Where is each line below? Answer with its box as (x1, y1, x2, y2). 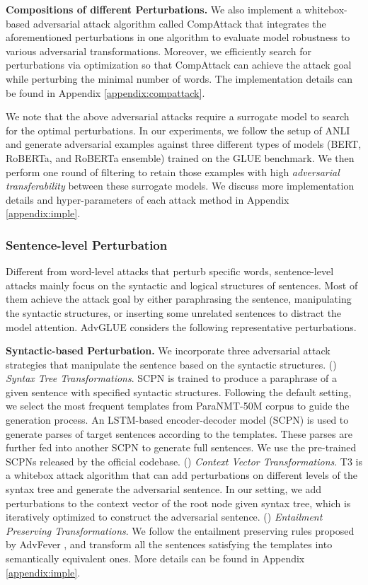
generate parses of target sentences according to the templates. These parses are (6, 426, 352, 441)
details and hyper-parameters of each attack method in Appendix (6, 192, 289, 207)
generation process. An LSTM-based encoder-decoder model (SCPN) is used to (6, 412, 349, 427)
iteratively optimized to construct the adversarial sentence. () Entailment (6, 509, 323, 524)
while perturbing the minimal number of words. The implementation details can (6, 71, 352, 86)
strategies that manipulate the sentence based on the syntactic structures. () (6, 357, 337, 371)
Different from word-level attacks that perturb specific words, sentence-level (6, 264, 334, 279)
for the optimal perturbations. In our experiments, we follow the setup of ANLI (6, 122, 350, 137)
